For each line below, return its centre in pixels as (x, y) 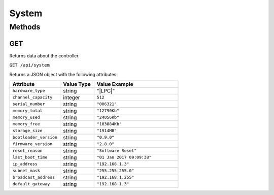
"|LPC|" (106, 90)
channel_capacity (32, 97)
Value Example (115, 84)
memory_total (27, 111)
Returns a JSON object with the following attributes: (63, 74)
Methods (25, 27)
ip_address (25, 164)
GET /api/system (30, 65)
